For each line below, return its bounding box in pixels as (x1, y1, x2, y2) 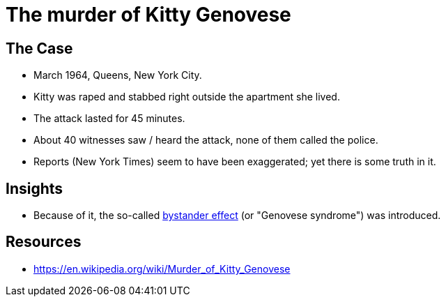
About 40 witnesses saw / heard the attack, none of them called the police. (33, 134, 378, 146)
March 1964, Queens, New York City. (33, 69, 202, 82)
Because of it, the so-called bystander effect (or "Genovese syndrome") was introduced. (33, 209, 441, 222)
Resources (6, 233, 82, 251)
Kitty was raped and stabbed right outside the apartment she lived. (33, 91, 340, 103)
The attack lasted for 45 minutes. (33, 112, 185, 125)
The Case (6, 39, 73, 57)
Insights (6, 179, 63, 197)
